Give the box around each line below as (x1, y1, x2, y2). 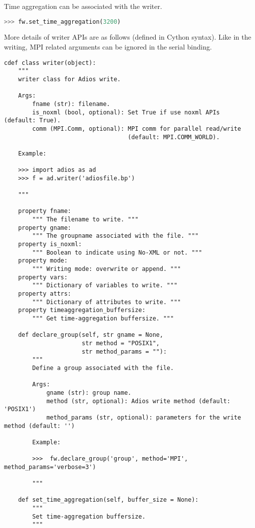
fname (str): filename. (32, 100, 110, 107)
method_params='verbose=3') (4, 463, 96, 471)
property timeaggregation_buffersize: (18, 307, 146, 314)
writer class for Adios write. (18, 75, 121, 83)
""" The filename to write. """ (32, 216, 139, 223)
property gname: (18, 224, 72, 231)
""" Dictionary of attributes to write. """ (32, 298, 181, 306)
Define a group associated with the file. (32, 364, 174, 371)
